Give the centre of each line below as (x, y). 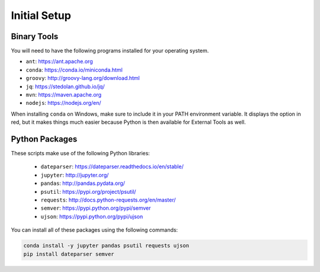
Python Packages (44, 139)
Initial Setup (41, 15)
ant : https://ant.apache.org (59, 62)
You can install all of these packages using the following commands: (94, 230)
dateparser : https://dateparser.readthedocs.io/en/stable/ (112, 167)
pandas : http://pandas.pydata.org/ (83, 183)
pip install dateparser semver (69, 254)
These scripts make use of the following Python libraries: (81, 153)
